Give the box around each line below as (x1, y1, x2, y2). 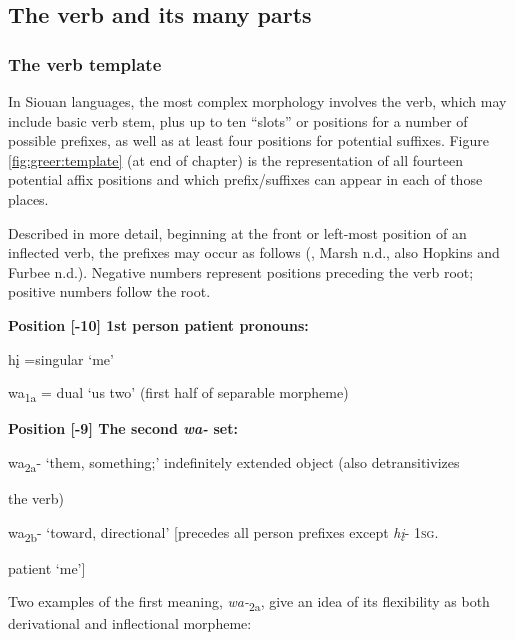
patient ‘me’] (8, 557, 86, 578)
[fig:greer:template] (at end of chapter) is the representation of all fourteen (8, 149, 464, 170)
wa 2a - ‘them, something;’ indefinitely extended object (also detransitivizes (8, 451, 460, 475)
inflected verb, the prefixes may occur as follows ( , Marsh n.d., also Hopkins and (8, 242, 500, 263)
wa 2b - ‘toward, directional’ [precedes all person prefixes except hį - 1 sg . (8, 521, 439, 545)
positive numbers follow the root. (8, 281, 211, 302)
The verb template (8, 51, 162, 76)
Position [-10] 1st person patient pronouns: (8, 314, 309, 335)
